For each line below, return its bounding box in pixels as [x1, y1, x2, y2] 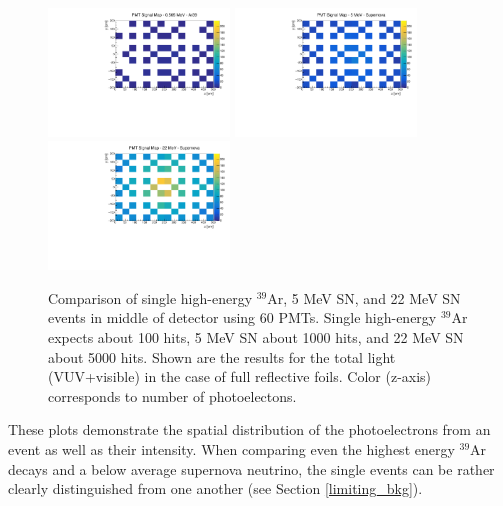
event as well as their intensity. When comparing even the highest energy [8, 439, 455, 460]
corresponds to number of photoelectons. [48, 385, 297, 406]
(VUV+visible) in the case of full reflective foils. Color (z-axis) [48, 366, 432, 387]
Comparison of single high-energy [48, 287, 253, 308]
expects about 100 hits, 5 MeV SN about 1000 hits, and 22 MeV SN [48, 327, 464, 348]
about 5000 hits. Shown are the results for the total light [48, 346, 396, 367]
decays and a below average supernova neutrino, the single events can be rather [8, 458, 495, 479]
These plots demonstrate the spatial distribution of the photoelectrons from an [8, 419, 491, 440]
